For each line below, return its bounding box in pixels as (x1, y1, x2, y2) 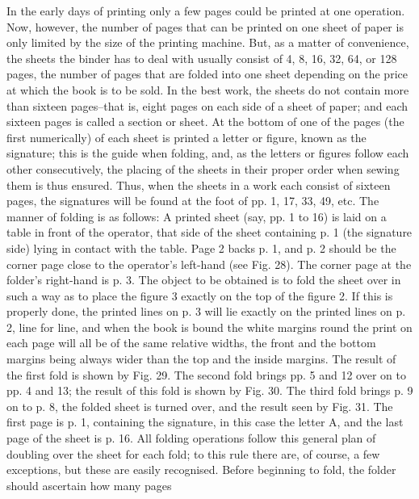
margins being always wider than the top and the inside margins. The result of (6, 350, 396, 367)
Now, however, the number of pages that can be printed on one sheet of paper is (6, 18, 404, 35)
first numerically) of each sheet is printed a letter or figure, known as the (6, 128, 367, 145)
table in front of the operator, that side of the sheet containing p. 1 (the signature (6, 224, 413, 241)
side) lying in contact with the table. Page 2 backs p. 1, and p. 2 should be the (6, 239, 396, 256)
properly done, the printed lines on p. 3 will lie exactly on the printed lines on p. (6, 303, 406, 320)
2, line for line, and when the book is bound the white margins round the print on (6, 318, 413, 335)
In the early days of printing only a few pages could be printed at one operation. (6, 2, 405, 19)
